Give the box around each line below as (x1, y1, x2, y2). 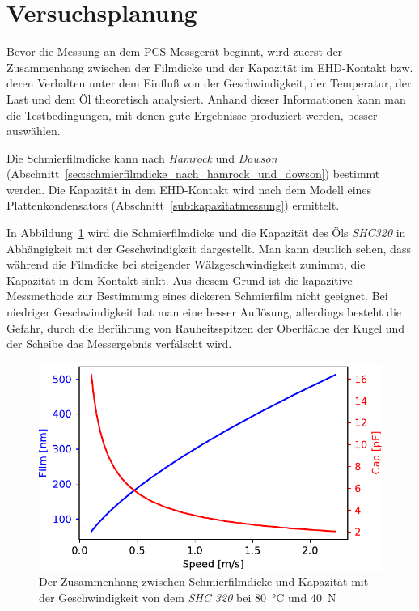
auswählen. (6, 122, 61, 139)
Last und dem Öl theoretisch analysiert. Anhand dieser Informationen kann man (6, 90, 406, 107)
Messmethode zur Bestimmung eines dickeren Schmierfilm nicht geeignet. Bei (6, 287, 388, 304)
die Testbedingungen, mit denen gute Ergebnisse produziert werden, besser (6, 106, 378, 123)
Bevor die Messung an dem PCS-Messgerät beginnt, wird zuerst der (6, 43, 343, 60)
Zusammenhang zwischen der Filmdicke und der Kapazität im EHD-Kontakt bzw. (6, 58, 413, 75)
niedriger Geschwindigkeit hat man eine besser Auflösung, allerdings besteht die (6, 303, 401, 320)
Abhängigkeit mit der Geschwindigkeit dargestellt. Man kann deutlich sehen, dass (6, 240, 411, 257)
